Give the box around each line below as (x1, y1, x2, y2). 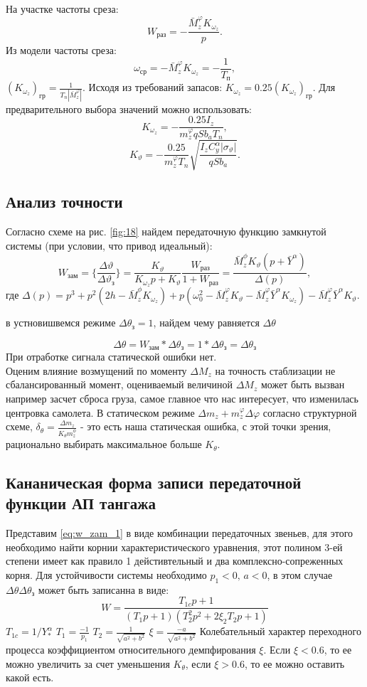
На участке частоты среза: (6, 1, 119, 16)
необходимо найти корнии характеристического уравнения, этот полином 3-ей (6, 539, 343, 554)
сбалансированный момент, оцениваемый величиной (6, 377, 233, 392)
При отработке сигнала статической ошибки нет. (6, 349, 217, 364)
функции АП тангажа (6, 492, 156, 514)
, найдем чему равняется (153, 315, 260, 330)
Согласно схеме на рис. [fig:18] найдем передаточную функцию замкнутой (6, 224, 326, 239)
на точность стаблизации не (215, 363, 336, 378)
